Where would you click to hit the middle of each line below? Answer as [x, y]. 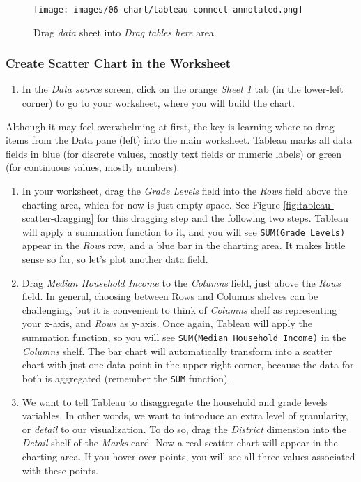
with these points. [60, 470]
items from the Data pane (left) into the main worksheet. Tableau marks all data [179, 140]
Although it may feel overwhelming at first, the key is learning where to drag [170, 126]
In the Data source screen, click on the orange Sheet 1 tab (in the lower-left [183, 89]
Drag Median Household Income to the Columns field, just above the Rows [182, 282]
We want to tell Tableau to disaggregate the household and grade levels [175, 401]
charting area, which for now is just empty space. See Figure [151, 204]
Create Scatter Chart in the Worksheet [118, 63]
